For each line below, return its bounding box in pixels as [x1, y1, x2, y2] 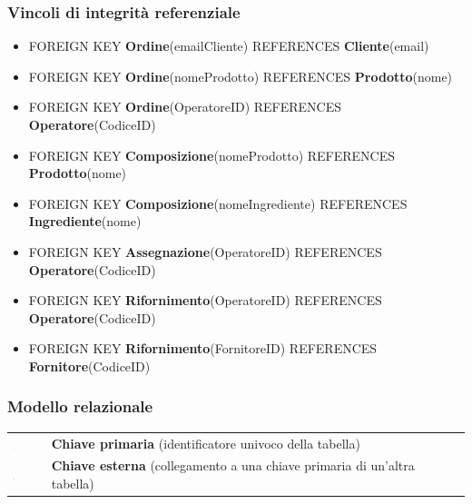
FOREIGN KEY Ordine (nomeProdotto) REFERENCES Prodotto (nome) [28, 66, 453, 85]
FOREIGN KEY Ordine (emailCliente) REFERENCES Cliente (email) [28, 36, 429, 55]
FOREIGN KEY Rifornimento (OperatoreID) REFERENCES [28, 291, 382, 310]
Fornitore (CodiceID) [28, 356, 151, 375]
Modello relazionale [7, 395, 153, 418]
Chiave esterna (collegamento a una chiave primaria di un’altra [51, 456, 415, 475]
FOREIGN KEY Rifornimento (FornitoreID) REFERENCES [28, 339, 378, 358]
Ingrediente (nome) [28, 212, 142, 231]
